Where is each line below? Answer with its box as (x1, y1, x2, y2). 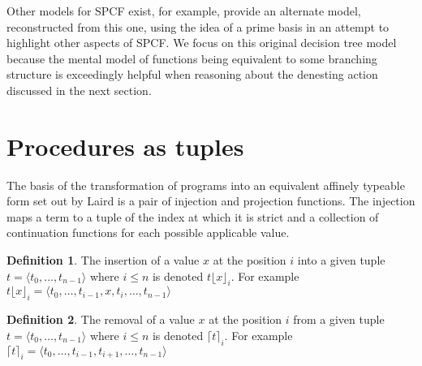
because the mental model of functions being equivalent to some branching (6, 50, 377, 67)
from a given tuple (293, 311, 385, 328)
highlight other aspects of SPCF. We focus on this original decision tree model (6, 34, 397, 51)
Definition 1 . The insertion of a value (6, 252, 200, 269)
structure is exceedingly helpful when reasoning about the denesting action (6, 66, 378, 83)
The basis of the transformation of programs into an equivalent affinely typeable (6, 176, 405, 193)
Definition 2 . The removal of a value (6, 311, 195, 328)
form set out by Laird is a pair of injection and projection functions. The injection (6, 192, 416, 209)
